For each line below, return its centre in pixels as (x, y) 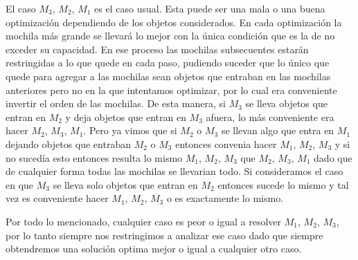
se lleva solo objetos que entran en (125, 184)
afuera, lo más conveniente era (270, 117)
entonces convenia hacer (226, 143)
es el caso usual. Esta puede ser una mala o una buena (210, 8)
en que (20, 184)
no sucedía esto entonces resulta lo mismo (94, 157)
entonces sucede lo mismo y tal (283, 184)
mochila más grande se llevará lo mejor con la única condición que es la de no (170, 36)
